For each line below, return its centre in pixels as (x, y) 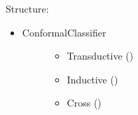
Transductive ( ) (100, 56)
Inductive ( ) (92, 79)
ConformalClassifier (64, 32)
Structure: (27, 8)
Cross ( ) (84, 103)
